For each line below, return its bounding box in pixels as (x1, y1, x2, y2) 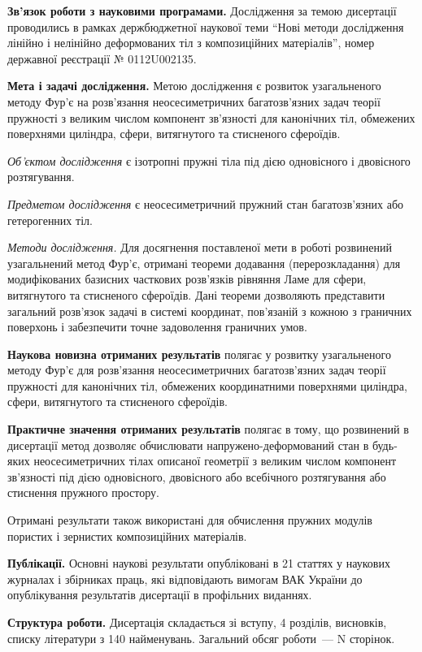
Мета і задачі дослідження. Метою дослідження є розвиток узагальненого (7, 77, 381, 94)
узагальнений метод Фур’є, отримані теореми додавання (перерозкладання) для (7, 254, 401, 271)
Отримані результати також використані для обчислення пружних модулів (7, 512, 372, 529)
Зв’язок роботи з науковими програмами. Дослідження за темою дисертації (7, 2, 397, 19)
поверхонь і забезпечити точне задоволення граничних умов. (7, 318, 307, 335)
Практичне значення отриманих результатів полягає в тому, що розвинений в (7, 421, 409, 438)
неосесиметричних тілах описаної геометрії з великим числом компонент (33, 452, 397, 469)
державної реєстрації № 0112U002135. (7, 50, 197, 67)
